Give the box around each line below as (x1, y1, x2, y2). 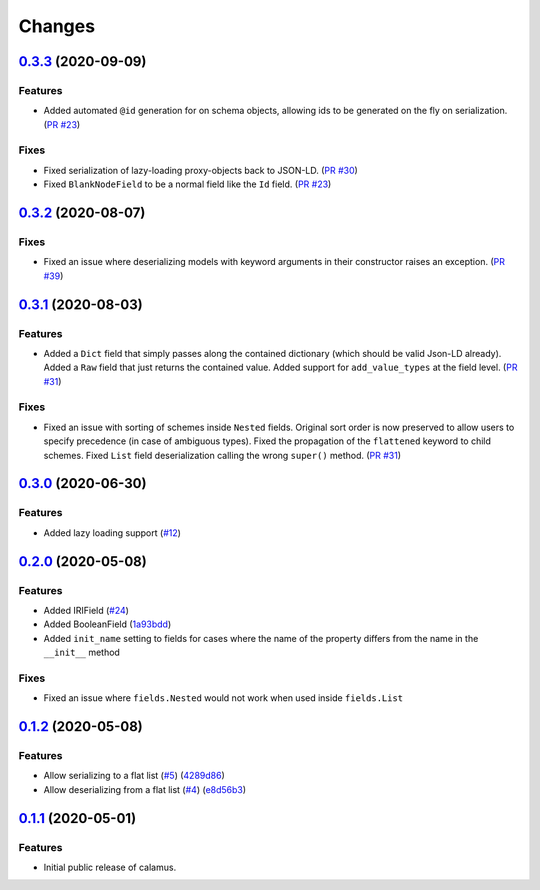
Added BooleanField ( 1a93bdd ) (43, 618, 172, 630)
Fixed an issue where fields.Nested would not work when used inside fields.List (43, 692, 404, 704)
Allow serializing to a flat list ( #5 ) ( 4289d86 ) (43, 770, 225, 782)
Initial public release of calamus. (43, 861, 177, 873)
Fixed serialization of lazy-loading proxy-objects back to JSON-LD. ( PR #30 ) (43, 164, 359, 176)
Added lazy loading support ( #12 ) (43, 526, 182, 539)
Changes (18, 15, 95, 37)
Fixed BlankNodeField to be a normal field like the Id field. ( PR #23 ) (43, 178, 332, 190)
